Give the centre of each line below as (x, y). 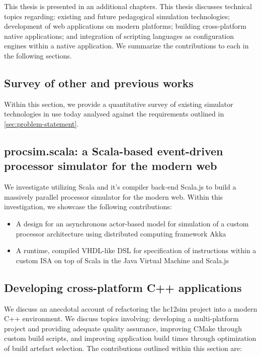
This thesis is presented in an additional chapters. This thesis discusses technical (128, 6)
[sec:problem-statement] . (41, 123)
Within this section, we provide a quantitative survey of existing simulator (119, 104)
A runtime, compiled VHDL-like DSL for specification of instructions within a (136, 250)
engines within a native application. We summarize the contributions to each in (126, 46)
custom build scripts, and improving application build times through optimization (130, 338)
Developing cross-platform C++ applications (123, 287)
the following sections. (38, 55)
